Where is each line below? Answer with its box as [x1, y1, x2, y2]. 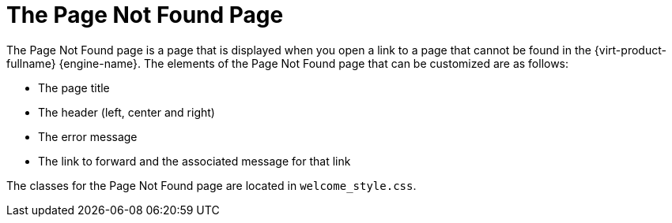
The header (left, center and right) [38, 105, 215, 119]
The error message [38, 129, 138, 143]
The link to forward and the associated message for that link [38, 154, 351, 168]
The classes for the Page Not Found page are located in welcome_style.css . [6, 178, 417, 192]
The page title [38, 80, 110, 95]
